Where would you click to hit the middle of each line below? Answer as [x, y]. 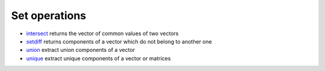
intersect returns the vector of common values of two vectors [102, 33]
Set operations [49, 16]
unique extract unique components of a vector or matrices [98, 58]
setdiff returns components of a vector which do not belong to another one [119, 41]
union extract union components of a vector [81, 50]
